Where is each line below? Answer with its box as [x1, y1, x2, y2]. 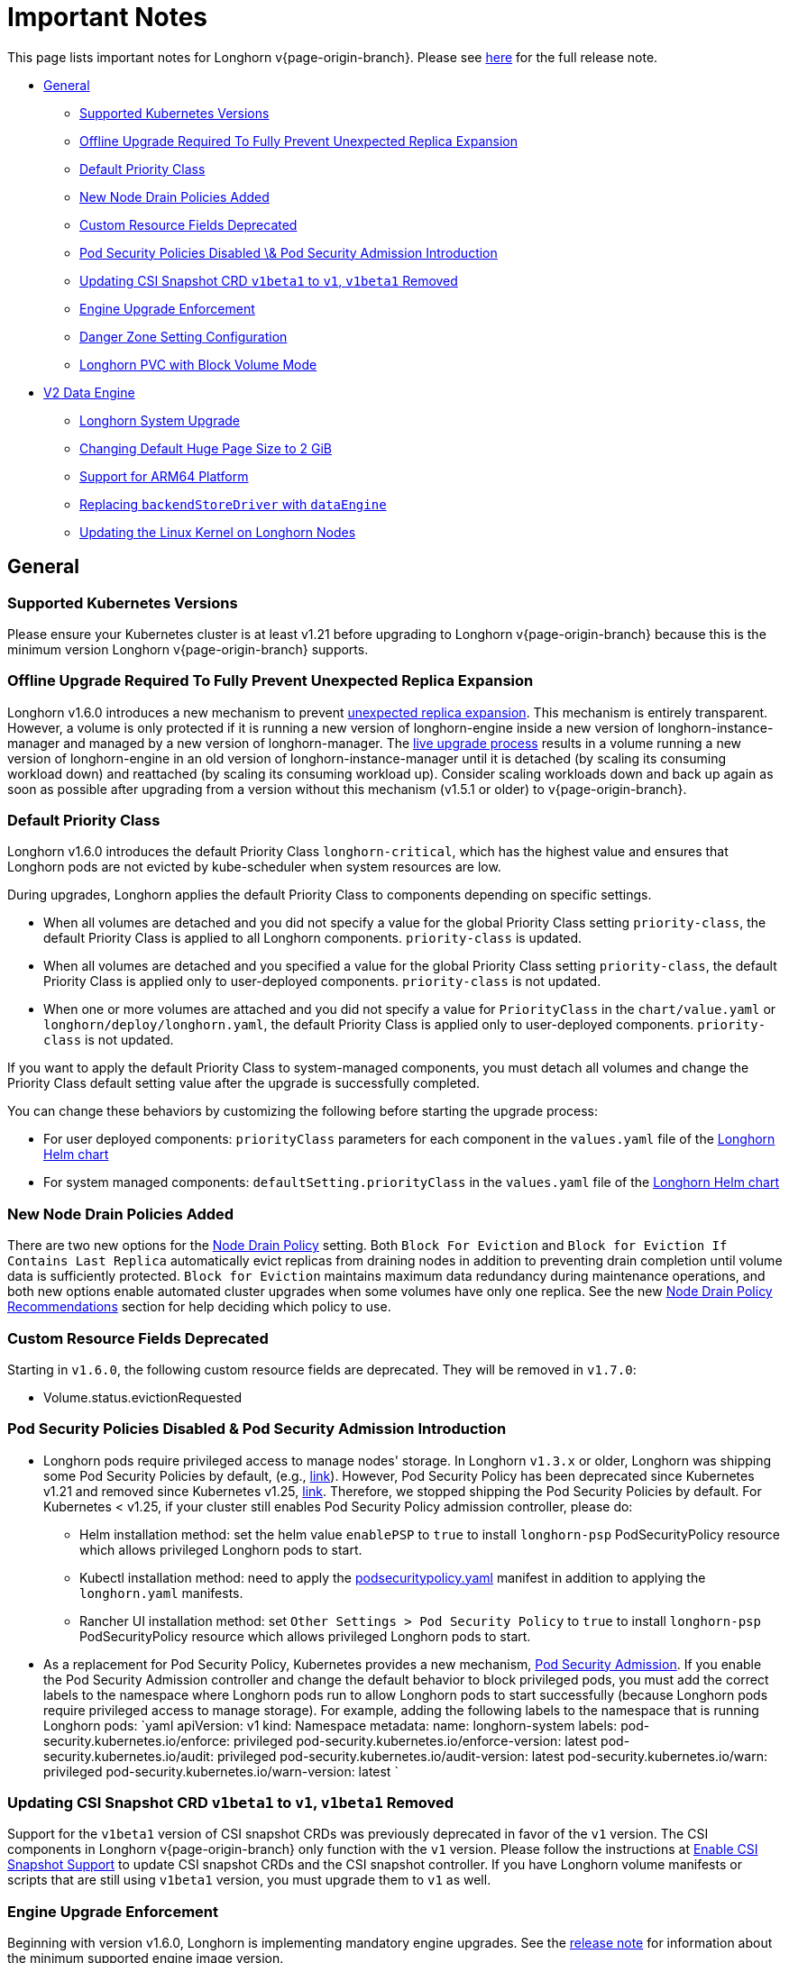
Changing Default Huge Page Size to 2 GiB [79, 440, 332, 456]
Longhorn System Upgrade [79, 412, 241, 428]
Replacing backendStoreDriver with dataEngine [79, 496, 387, 512]
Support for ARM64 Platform [79, 468, 249, 484]
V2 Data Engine [43, 384, 135, 400]
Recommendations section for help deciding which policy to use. [7, 1299, 391, 1315]
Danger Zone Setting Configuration [79, 328, 288, 344]
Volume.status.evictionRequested [43, 1389, 242, 1405]
